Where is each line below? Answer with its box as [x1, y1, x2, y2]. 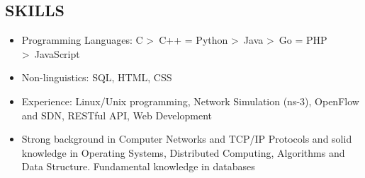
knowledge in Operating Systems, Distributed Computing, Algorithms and [21, 145, 345, 160]
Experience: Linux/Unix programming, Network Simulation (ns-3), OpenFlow [21, 93, 359, 108]
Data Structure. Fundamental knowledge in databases [21, 159, 255, 174]
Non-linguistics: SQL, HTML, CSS [21, 70, 172, 85]
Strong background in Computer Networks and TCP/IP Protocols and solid [21, 131, 352, 146]
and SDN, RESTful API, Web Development [21, 107, 212, 122]
